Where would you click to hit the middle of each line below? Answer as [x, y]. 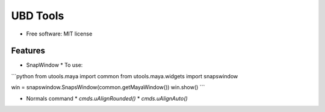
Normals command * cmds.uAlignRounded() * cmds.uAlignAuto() [107, 98]
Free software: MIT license [59, 34]
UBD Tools [38, 16]
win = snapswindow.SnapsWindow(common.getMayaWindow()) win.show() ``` [108, 87]
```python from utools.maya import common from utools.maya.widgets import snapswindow [125, 76]
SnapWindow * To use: [54, 65]
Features [28, 51]
